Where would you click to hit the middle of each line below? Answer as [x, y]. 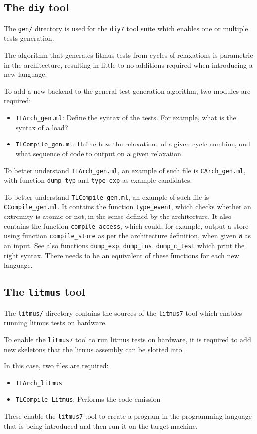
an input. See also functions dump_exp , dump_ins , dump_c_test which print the [124, 246]
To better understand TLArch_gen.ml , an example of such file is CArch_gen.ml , [125, 170]
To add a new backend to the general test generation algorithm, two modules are [127, 91]
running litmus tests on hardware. [56, 323]
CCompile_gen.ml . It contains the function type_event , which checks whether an [128, 206]
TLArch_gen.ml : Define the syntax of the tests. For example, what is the [126, 117]
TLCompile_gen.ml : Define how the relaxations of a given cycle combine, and [133, 144]
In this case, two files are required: [56, 366]
